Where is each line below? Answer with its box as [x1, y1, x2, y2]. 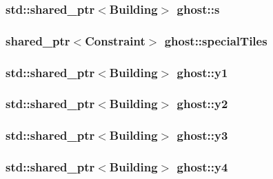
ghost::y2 [176, 95, 228, 112]
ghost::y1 [176, 63, 228, 81]
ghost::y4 [176, 158, 228, 176]
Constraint [85, 32, 145, 49]
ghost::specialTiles [164, 32, 267, 49]
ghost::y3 [176, 127, 228, 144]
